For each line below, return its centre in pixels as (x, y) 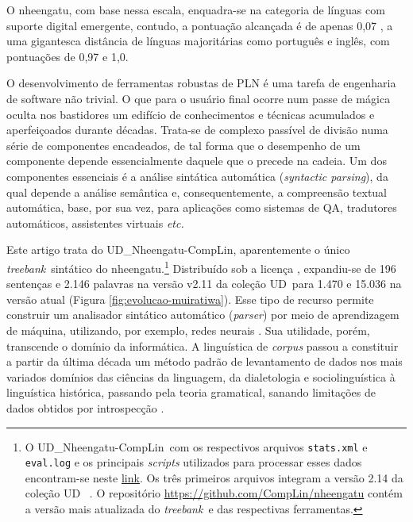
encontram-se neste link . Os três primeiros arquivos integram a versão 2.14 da (214, 477)
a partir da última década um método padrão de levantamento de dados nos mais (205, 361)
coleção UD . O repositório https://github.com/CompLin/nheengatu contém (214, 493)
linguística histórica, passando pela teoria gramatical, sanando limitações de (191, 392)
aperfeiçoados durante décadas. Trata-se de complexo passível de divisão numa (197, 130)
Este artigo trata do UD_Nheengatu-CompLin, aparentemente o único (178, 249)
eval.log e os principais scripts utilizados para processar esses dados (193, 462)
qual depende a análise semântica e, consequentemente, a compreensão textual (197, 192)
